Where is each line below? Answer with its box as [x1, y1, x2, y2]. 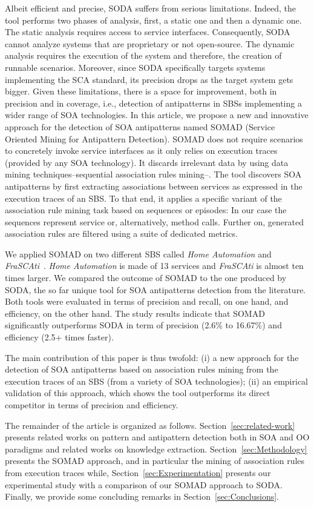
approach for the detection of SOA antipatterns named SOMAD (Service [5, 120, 275, 133]
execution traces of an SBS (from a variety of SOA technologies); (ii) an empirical [5, 374, 308, 387]
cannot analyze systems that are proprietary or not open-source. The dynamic [5, 37, 295, 50]
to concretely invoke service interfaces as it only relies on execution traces [5, 144, 278, 157]
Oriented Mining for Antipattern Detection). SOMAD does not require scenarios [5, 132, 303, 145]
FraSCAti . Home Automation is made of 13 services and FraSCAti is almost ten [5, 259, 304, 272]
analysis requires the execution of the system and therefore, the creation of [5, 49, 282, 62]
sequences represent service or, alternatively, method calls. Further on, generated [5, 215, 304, 228]
